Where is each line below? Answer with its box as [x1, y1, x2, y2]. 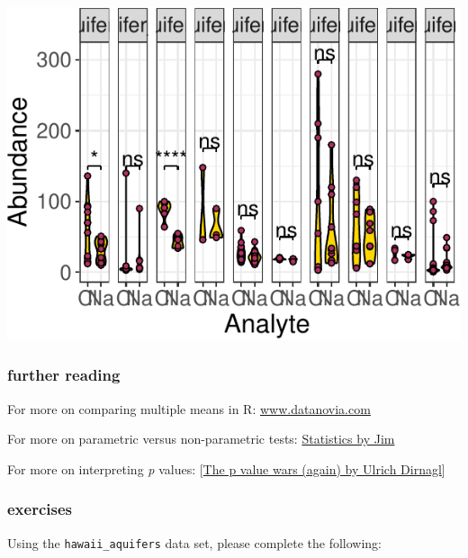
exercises [7, 498, 72, 520]
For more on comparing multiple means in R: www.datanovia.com [7, 399, 371, 418]
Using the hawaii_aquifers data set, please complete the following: [7, 533, 382, 552]
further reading [7, 364, 121, 386]
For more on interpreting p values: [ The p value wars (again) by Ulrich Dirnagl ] [7, 459, 445, 478]
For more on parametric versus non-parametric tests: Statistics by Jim [7, 429, 395, 448]
